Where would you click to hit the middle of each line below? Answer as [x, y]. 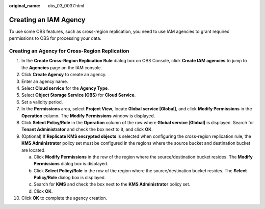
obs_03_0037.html [66, 6]
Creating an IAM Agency [47, 20]
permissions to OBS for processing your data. [55, 38]
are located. [33, 150]
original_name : [25, 6]
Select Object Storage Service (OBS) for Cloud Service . [79, 95]
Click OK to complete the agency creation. [64, 198]
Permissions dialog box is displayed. [71, 164]
